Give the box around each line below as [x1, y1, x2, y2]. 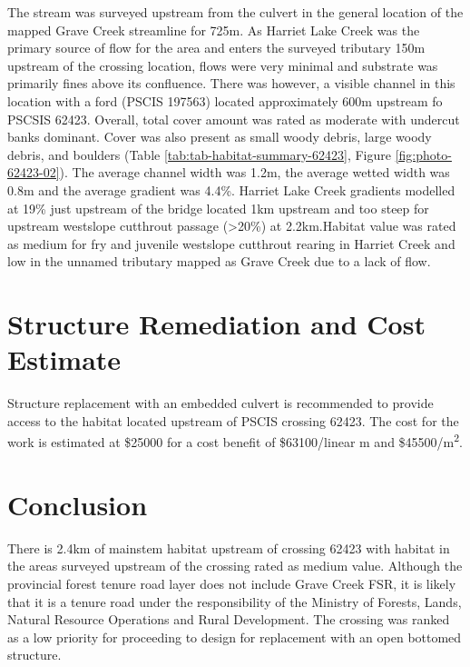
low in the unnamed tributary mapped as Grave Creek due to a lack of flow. [7, 252, 431, 271]
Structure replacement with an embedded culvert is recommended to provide [7, 393, 434, 413]
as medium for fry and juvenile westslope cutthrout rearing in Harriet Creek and [7, 234, 455, 253]
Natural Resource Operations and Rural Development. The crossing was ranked [7, 610, 450, 629]
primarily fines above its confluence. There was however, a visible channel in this [7, 74, 455, 93]
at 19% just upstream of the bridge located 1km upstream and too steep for [7, 198, 429, 217]
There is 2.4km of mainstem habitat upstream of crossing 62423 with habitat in [7, 538, 450, 557]
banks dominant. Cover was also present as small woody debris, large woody [7, 127, 432, 146]
